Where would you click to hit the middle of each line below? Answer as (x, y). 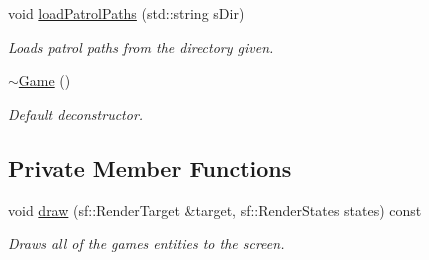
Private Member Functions (150, 167)
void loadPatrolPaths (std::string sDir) (126, 13)
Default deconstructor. (76, 113)
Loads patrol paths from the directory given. (141, 46)
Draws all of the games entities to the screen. (146, 243)
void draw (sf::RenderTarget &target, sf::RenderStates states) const (215, 209)
